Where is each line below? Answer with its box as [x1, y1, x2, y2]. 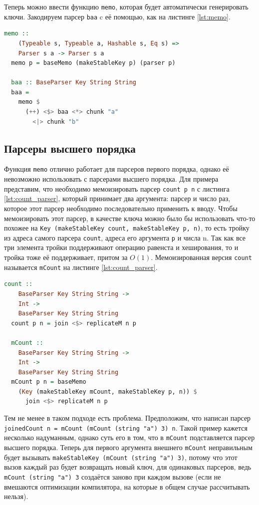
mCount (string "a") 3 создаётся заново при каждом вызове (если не [4, 471, 221, 482]
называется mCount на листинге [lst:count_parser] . [4, 261, 158, 272]
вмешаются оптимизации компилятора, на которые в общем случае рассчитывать [4, 481, 250, 492]
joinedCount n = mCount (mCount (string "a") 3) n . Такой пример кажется [4, 422, 248, 433]
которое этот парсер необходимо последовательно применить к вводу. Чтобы [4, 203, 238, 213]
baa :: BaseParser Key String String [11, 79, 136, 86]
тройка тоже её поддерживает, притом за [4, 252, 128, 262]
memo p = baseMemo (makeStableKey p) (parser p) [11, 59, 176, 67]
